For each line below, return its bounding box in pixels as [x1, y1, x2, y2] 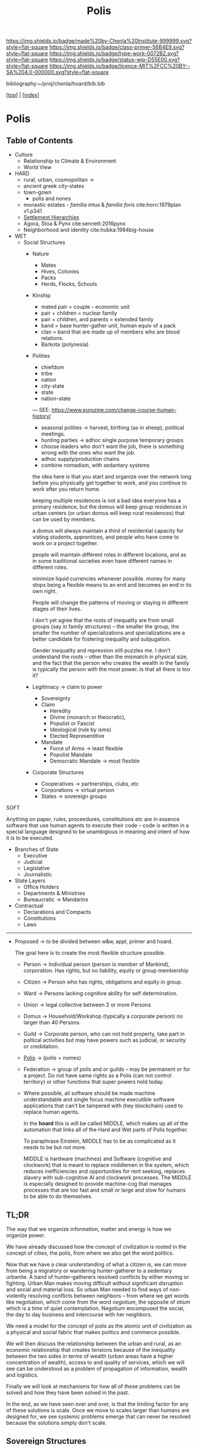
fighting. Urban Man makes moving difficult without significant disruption [6, 1280, 184, 1286]
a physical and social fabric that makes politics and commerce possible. [6, 1329, 181, 1335]
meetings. [41, 430, 66, 437]
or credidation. [23, 1043, 60, 1050]
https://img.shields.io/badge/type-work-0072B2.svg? [49, 50, 179, 57]
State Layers [14, 877, 45, 885]
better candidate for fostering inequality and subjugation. [32, 635, 171, 643]
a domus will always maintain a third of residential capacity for [32, 527, 184, 535]
